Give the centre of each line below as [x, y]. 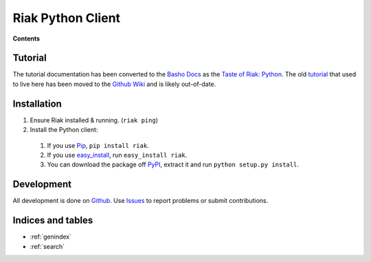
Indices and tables [53, 220]
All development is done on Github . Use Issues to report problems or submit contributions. [140, 201]
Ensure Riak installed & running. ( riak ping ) [94, 120]
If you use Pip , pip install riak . [98, 145]
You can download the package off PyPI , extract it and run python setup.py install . [173, 164]
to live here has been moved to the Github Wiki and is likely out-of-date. [114, 84]
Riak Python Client [66, 18]
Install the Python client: [64, 130]
